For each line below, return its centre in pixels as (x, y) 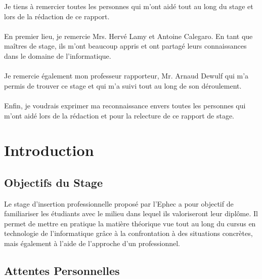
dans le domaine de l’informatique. (58, 55)
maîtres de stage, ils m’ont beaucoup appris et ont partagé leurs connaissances (125, 46)
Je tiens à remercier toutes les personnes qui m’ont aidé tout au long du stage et (129, 6)
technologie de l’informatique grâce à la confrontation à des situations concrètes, (128, 233)
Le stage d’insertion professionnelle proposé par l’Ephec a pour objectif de (119, 203)
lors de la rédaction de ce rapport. (57, 16)
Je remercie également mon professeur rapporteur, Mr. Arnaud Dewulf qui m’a (126, 76)
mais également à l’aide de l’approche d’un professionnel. (92, 243)
